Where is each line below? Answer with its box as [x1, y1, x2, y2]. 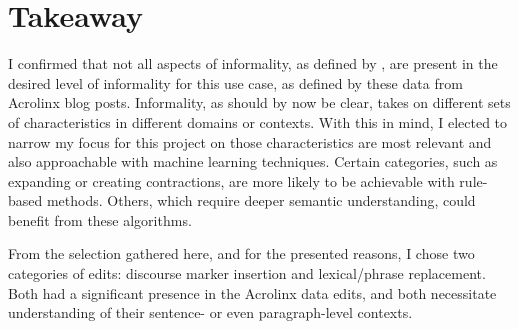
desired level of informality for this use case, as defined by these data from [8, 72, 463, 93]
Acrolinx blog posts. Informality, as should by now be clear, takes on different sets [8, 92, 511, 113]
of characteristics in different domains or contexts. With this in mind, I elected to [8, 111, 508, 132]
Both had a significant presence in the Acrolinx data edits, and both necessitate [8, 282, 497, 303]
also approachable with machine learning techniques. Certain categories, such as [8, 151, 498, 172]
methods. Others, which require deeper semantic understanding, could [46, 190, 476, 211]
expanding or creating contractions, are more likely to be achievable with [8, 170, 455, 191]
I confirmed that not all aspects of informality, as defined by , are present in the [8, 53, 498, 74]
